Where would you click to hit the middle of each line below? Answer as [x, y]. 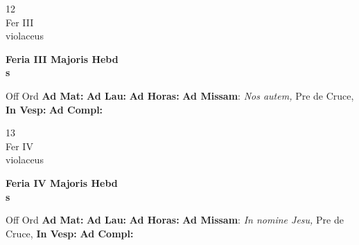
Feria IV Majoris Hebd [62, 182]
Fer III [20, 22]
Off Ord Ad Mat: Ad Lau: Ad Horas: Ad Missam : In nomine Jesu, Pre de [175, 220]
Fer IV [19, 146]
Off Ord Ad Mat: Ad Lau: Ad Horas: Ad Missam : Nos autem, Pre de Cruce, [180, 95]
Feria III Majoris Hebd [62, 58]
